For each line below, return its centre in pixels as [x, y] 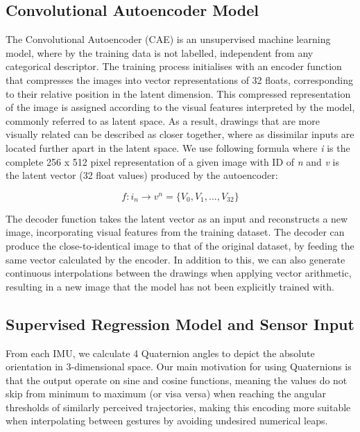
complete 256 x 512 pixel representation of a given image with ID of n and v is [173, 161]
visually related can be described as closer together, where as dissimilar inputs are [180, 134]
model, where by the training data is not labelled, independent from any [160, 52]
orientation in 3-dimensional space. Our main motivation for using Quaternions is [179, 366]
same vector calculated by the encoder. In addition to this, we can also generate [175, 259]
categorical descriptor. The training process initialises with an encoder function [174, 66]
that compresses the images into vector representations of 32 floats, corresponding [179, 79]
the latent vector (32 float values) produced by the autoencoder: [142, 175]
